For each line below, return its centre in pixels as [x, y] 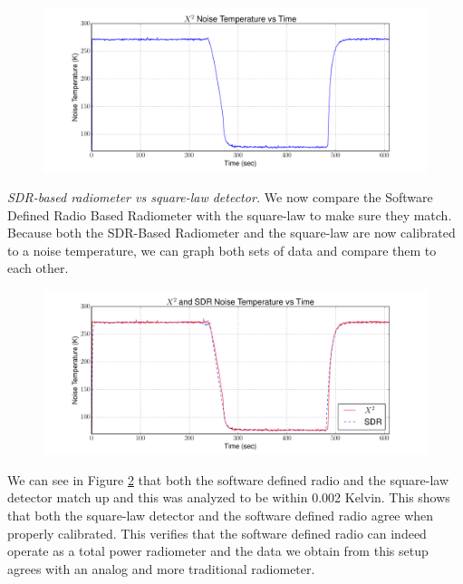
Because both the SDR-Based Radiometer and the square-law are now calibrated [231, 233]
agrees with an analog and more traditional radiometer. [161, 568]
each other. [38, 268]
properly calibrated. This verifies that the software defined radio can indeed [217, 533]
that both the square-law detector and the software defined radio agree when [221, 516]
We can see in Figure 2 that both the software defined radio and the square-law [228, 479]
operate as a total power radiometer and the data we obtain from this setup [218, 551]
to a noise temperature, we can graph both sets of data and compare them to [222, 250]
